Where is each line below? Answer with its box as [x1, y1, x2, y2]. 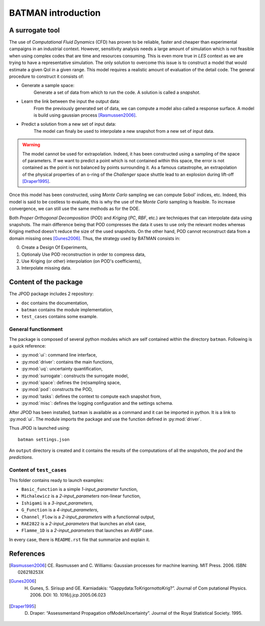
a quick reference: [9, 343, 46, 349]
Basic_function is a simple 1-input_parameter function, [21, 486, 138, 492]
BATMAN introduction [9, 7, 101, 18]
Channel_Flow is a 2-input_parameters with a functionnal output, [21, 514, 155, 520]
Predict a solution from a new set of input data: [21, 121, 116, 127]
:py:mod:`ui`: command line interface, [21, 352, 97, 358]
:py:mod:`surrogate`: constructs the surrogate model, [21, 373, 129, 379]
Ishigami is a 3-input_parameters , [21, 500, 93, 506]
